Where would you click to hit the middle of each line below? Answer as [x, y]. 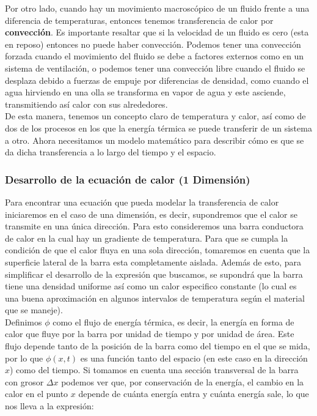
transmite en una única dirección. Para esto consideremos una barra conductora [154, 226]
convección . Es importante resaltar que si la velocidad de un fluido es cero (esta [157, 32]
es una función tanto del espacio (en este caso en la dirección [194, 358]
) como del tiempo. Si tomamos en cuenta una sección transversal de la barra [154, 370]
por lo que [24, 358]
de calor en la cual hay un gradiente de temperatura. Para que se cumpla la [147, 238]
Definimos [24, 321]
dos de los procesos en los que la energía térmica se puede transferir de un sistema [158, 128]
